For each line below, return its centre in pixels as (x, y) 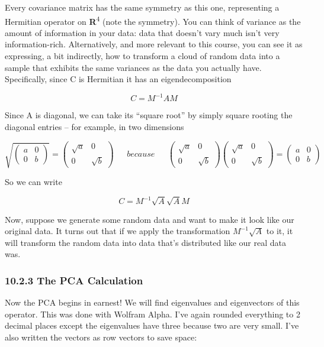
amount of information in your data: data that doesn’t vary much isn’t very (142, 32)
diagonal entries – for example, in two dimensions (94, 126)
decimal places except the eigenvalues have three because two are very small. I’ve (152, 325)
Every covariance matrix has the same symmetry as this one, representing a (142, 7)
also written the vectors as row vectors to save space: (101, 337)
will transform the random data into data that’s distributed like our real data (145, 242)
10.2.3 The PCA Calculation (74, 280)
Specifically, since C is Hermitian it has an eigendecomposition (118, 79)
